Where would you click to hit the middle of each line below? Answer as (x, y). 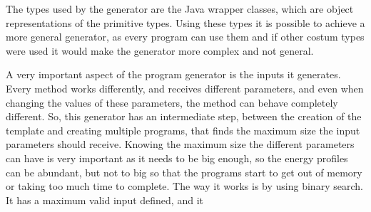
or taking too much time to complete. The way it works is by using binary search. (184, 186)
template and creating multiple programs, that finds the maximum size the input (183, 130)
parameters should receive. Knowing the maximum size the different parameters (180, 144)
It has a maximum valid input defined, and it (105, 200)
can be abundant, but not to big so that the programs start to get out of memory (184, 172)
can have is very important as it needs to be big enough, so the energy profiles (177, 158)
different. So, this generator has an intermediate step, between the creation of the (184, 116)
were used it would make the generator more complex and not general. (160, 50)
